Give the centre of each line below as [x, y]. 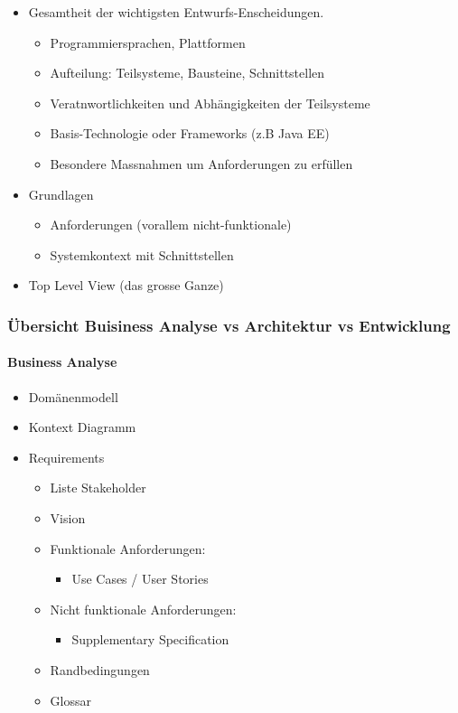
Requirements [66, 457]
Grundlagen [61, 194]
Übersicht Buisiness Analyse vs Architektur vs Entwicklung [229, 325]
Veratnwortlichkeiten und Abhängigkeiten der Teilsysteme [210, 103]
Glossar [70, 700]
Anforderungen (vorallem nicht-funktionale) [171, 225]
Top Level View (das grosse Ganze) [126, 285]
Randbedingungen [100, 669]
